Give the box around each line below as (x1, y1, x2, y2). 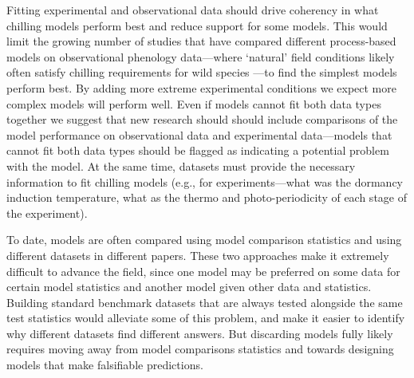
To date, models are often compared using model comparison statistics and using (6, 231, 402, 248)
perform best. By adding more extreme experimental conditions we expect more (6, 79, 396, 96)
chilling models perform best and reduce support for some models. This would (6, 17, 388, 33)
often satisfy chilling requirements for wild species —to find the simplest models (6, 64, 397, 81)
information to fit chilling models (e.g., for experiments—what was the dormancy (6, 173, 404, 190)
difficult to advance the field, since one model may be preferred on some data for (6, 262, 400, 279)
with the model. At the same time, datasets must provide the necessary (6, 157, 356, 174)
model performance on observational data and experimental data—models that (6, 126, 392, 143)
